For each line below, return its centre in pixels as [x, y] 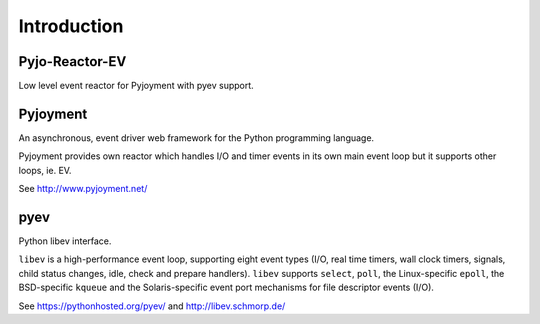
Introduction [71, 26]
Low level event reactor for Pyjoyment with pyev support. [136, 86]
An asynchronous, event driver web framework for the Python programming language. [196, 137]
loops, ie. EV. [45, 170]
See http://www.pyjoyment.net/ [83, 189]
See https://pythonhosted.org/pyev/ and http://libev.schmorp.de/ [152, 306]
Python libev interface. [65, 241]
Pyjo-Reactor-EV [72, 61]
